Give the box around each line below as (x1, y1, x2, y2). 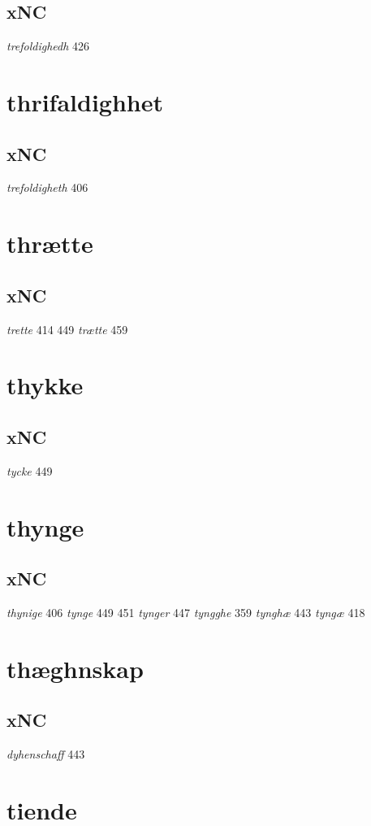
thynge (6, 510, 84, 543)
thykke (6, 368, 84, 402)
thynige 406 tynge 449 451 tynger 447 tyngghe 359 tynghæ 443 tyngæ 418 (6, 603, 365, 620)
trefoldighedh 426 (6, 37, 90, 54)
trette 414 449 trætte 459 (6, 320, 128, 337)
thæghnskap (6, 651, 144, 685)
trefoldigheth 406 (6, 179, 88, 196)
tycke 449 (6, 462, 53, 479)
